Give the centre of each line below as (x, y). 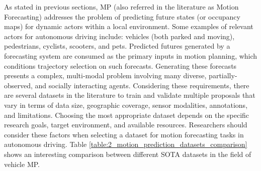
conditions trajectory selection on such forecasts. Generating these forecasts (120, 65)
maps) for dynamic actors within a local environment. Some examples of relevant (129, 26)
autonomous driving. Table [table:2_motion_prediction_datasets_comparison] (126, 144)
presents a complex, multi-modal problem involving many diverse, (105, 75)
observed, (18, 85)
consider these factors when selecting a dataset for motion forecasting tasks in (124, 134)
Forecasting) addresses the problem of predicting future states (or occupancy (122, 16)
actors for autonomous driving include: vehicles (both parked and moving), (119, 36)
